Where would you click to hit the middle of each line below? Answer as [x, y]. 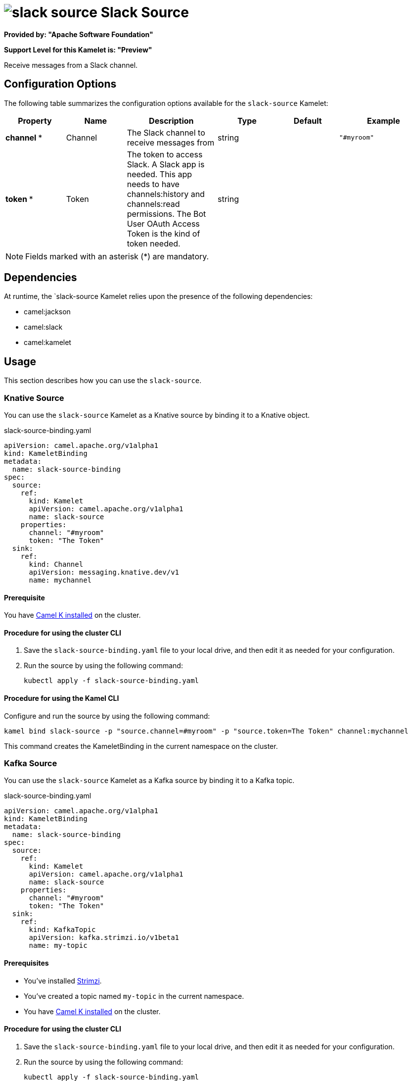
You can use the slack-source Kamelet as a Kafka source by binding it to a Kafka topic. [149, 781]
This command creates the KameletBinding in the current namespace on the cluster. [141, 746]
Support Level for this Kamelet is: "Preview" [78, 49]
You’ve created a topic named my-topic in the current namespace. [134, 996]
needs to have [153, 184]
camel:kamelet [47, 343]
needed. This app [160, 174]
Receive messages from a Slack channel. [71, 65]
